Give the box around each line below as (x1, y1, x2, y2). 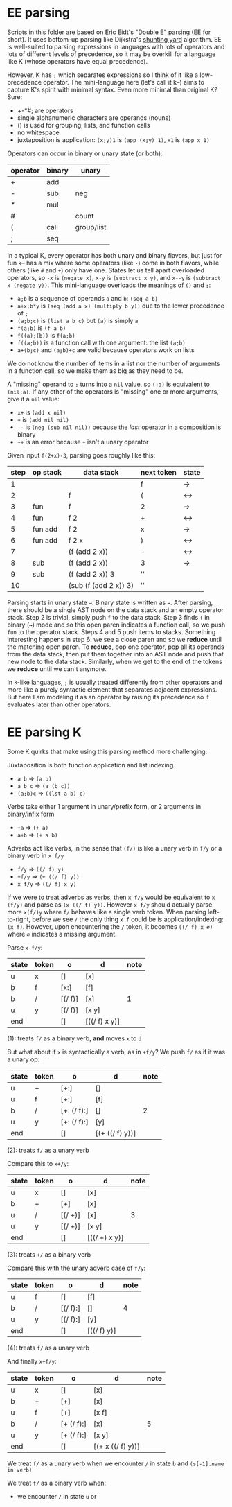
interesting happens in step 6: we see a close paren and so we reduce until (7, 635, 222, 643)
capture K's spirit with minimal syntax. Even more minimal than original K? (7, 85, 218, 94)
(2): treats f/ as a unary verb (7, 1146, 90, 1154)
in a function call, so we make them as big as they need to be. (7, 366, 184, 375)
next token (141, 467, 177, 477)
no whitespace (17, 128, 60, 137)
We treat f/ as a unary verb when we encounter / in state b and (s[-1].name (7, 1459, 224, 1467)
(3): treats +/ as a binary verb (7, 1250, 91, 1259)
